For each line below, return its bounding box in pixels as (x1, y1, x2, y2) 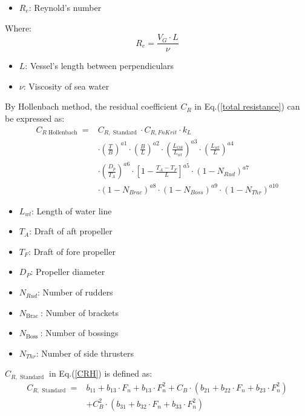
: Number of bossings (40, 326, 119, 339)
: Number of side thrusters (36, 346, 134, 359)
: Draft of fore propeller (28, 245, 116, 257)
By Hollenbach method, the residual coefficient (5, 100, 178, 113)
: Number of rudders (37, 286, 113, 299)
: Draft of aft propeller (29, 225, 113, 237)
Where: (5, 21, 31, 34)
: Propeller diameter (30, 265, 105, 278)
